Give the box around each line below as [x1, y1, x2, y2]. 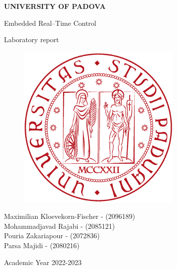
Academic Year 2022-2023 [4, 257, 82, 267]
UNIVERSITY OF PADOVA [4, 1, 106, 11]
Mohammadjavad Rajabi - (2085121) [4, 220, 115, 231]
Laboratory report [4, 34, 59, 45]
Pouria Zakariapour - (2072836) [4, 230, 100, 241]
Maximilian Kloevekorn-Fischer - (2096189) [4, 211, 135, 221]
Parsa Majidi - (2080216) [4, 240, 80, 251]
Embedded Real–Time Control [4, 17, 96, 28]
